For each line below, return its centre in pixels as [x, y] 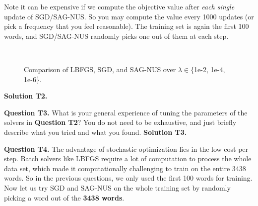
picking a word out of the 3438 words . [64, 197]
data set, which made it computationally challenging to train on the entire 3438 [125, 168]
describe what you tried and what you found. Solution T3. [96, 132]
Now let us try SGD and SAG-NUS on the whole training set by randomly [117, 187]
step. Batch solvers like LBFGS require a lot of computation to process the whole [128, 158]
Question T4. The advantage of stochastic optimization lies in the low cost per [126, 149]
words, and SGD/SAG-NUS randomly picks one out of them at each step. [116, 36]
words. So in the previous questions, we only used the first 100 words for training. [128, 178]
